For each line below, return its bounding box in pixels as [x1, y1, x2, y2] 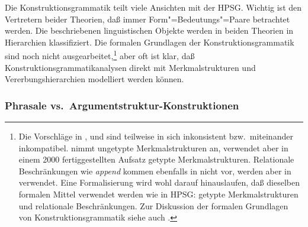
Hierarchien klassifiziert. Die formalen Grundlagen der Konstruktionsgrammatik [5, 35, 294, 48]
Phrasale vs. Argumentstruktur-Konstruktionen [5, 98, 239, 112]
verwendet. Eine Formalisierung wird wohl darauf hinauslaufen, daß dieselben [18, 176, 300, 189]
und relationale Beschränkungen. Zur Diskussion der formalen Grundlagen [18, 199, 288, 212]
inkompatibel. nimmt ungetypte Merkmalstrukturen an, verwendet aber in [18, 141, 288, 154]
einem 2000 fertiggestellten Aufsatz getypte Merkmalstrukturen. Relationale [18, 153, 294, 166]
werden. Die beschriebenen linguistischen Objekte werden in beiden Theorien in [5, 24, 294, 37]
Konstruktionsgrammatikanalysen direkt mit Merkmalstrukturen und [5, 61, 256, 73]
